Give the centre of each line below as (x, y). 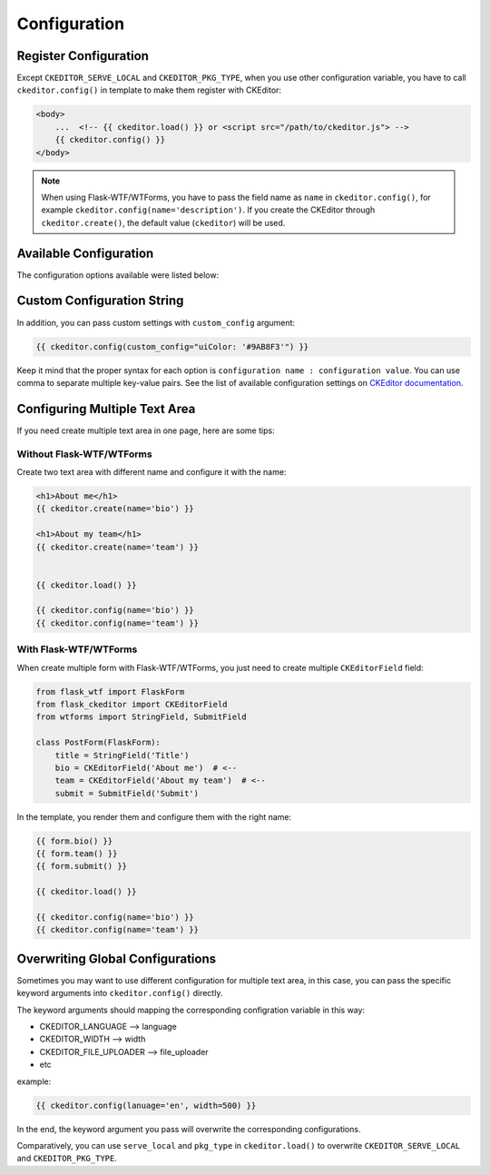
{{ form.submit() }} (81, 866)
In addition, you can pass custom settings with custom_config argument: (156, 322)
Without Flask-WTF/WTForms (85, 454)
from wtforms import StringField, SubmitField (141, 717)
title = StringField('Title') (122, 755)
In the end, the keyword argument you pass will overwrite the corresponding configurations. (189, 1129)
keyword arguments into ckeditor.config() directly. (120, 993)
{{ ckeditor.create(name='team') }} (118, 547)
